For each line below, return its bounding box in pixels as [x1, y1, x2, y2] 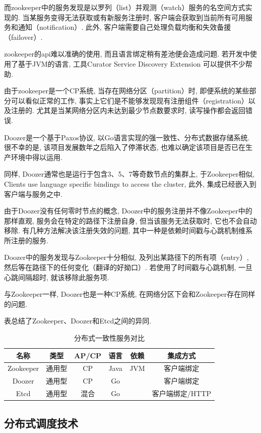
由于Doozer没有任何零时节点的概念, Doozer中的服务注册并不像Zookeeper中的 [4, 205, 252, 216]
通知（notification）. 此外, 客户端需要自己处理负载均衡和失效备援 [18, 22, 231, 32]
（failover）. [4, 31, 43, 42]
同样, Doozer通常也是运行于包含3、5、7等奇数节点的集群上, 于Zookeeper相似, [4, 169, 255, 179]
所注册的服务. [4, 235, 48, 245]
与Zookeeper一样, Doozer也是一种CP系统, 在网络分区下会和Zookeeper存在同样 [4, 289, 255, 299]
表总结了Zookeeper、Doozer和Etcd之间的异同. [4, 315, 152, 326]
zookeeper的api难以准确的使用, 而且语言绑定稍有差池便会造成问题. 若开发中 [4, 48, 250, 59]
